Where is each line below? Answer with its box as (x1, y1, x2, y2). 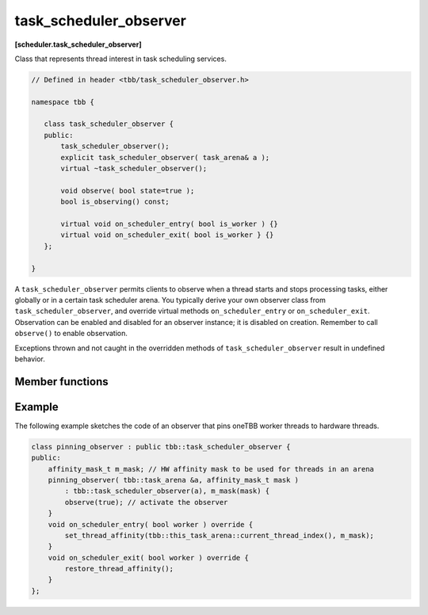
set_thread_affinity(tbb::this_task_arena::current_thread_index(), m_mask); (64, 531, 374, 540)
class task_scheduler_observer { (44, 120, 174, 128)
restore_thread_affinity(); (64, 564, 174, 574)
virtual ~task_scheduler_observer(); (60, 164, 208, 174)
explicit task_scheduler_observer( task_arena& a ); (60, 153, 270, 162)
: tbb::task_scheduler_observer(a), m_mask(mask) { (64, 487, 270, 495)
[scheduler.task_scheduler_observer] (14, 40, 142, 49)
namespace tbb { (31, 97, 95, 106)
